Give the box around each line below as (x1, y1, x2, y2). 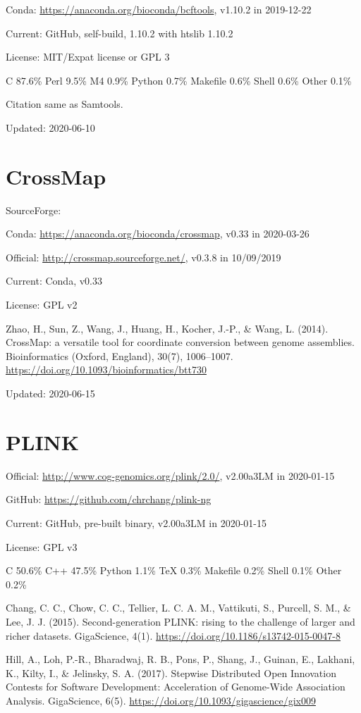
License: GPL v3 (6, 539, 78, 554)
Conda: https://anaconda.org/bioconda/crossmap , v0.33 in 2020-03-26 (6, 226, 310, 241)
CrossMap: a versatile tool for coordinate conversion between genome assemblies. (6, 335, 355, 349)
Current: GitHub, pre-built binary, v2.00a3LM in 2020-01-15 (6, 515, 267, 530)
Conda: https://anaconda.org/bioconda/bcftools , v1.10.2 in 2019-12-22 (6, 2, 312, 16)
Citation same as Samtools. (6, 97, 123, 111)
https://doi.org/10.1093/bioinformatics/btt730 (6, 362, 207, 377)
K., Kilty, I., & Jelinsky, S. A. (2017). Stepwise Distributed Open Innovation (6, 665, 336, 680)
